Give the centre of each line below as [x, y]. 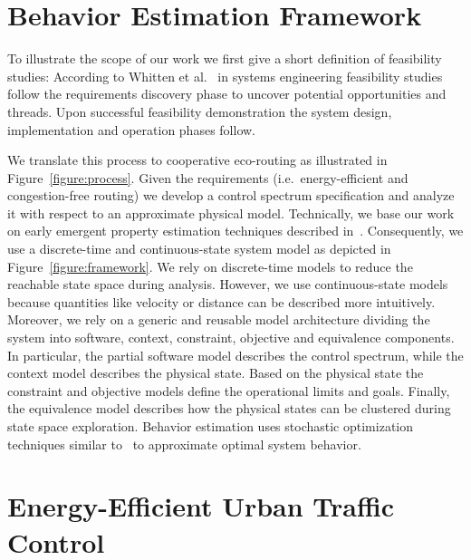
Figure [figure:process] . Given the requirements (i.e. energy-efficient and [208, 177]
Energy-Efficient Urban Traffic [201, 506]
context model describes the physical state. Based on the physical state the [216, 373]
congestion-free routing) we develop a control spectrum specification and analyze [231, 195]
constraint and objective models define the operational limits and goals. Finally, [229, 390]
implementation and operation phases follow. [131, 129]
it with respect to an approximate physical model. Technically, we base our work [231, 212]
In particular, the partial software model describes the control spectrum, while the [235, 355]
